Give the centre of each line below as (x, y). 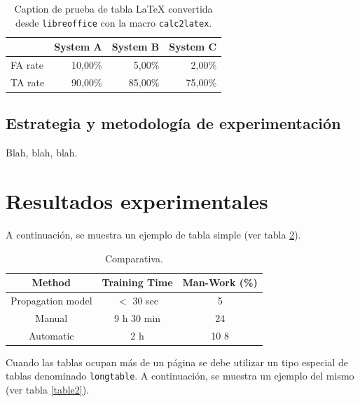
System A (78, 47)
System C (193, 47)
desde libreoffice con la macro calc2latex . (113, 22)
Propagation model (51, 300)
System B (136, 47)
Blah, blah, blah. (42, 153)
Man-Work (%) (220, 282)
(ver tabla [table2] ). (48, 390)
